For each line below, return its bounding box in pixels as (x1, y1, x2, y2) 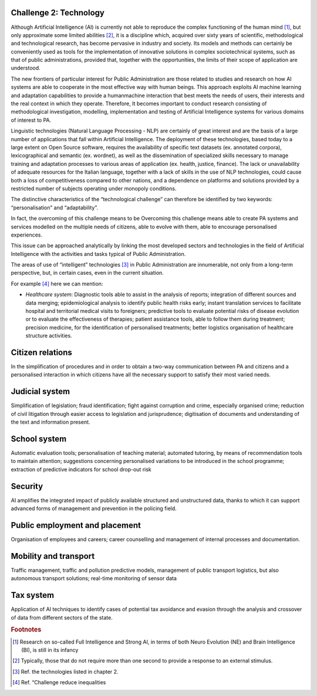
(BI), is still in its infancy (21, 647, 79, 654)
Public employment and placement (11, 520, 141, 530)
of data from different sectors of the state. (11, 614, 113, 621)
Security (11, 481, 43, 491)
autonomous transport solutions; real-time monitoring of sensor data (11, 575, 177, 582)
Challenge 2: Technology (11, 8, 105, 18)
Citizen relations (11, 348, 73, 357)
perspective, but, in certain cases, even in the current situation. (11, 269, 164, 277)
